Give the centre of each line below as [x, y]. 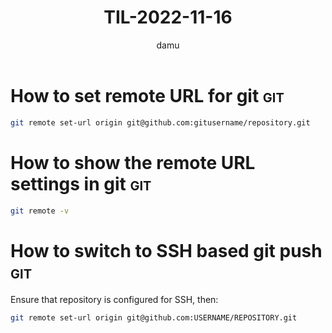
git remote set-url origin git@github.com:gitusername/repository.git [160, 122]
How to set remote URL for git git [147, 95]
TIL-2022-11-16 [168, 17]
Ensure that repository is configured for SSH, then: [114, 300]
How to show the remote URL [133, 162]
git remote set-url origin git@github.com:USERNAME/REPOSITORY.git [154, 318]
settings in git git [81, 183]
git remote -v [40, 211]
